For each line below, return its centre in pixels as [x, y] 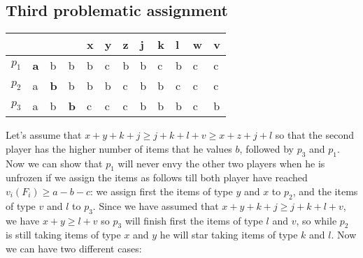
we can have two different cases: [74, 248]
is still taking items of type [63, 235]
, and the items [325, 191]
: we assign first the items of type [162, 191]
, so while [316, 220]
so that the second [314, 135]
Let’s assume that [44, 135]
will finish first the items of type [194, 220]
